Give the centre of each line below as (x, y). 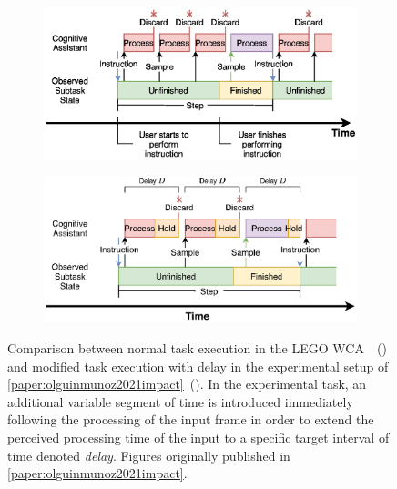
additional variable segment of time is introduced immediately (180, 401)
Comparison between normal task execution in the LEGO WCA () (197, 348)
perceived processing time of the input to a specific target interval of (198, 438)
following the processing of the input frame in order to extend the (191, 419)
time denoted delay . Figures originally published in (149, 455)
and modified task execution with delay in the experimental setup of (198, 366)
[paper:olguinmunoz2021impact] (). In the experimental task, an (187, 384)
